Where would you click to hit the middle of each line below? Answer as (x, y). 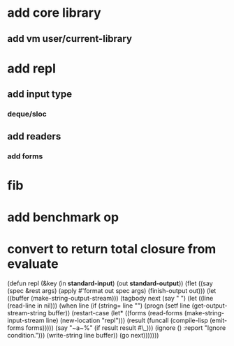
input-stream (26, 320)
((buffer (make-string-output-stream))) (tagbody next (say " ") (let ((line (110, 298)
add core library (54, 13)
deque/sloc (27, 114)
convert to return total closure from (112, 249)
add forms (25, 156)
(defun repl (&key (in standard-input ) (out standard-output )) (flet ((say (110, 283)
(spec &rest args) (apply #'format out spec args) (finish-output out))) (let (112, 290)
